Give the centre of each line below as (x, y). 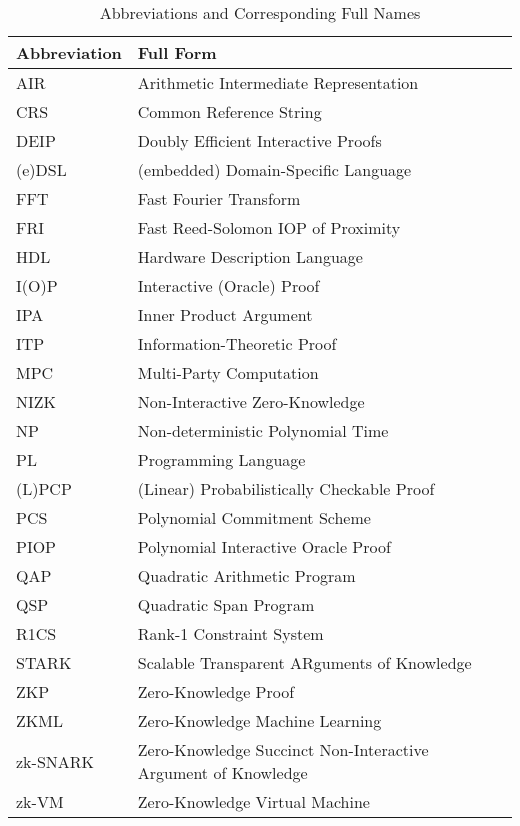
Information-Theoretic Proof (237, 343)
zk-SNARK (55, 761)
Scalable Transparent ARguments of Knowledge (304, 662)
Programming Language (221, 459)
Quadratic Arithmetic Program (246, 575)
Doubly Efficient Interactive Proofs (259, 140)
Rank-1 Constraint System (230, 633)
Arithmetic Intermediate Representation (278, 82)
